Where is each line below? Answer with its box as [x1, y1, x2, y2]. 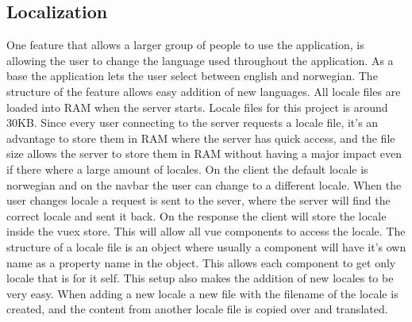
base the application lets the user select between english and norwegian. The [6, 67, 378, 84]
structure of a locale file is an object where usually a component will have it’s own [6, 238, 406, 255]
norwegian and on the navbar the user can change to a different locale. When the [6, 176, 402, 193]
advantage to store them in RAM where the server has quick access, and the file [6, 129, 395, 146]
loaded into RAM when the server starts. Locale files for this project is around [6, 98, 388, 115]
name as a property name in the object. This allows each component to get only [6, 254, 396, 270]
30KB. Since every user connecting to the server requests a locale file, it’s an [6, 114, 379, 131]
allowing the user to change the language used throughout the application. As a [6, 52, 394, 68]
